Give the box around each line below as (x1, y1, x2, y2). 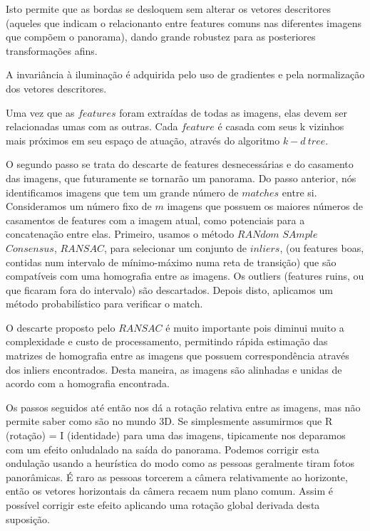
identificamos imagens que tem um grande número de (6, 184, 239, 199)
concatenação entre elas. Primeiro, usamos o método (6, 226, 235, 241)
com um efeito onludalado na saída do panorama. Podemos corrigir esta (6, 441, 319, 456)
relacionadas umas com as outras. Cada (6, 119, 178, 134)
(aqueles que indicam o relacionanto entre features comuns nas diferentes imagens (6, 15, 362, 30)
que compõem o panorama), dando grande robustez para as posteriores (6, 29, 316, 44)
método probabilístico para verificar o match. (6, 296, 203, 311)
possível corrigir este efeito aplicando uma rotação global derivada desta (6, 498, 320, 512)
